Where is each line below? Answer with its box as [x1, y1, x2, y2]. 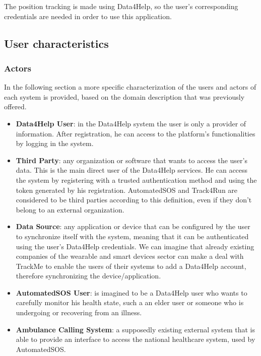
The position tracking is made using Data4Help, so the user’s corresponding [4, 1, 238, 11]
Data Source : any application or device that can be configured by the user [16, 221, 250, 232]
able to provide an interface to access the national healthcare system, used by [16, 334, 255, 344]
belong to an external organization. [16, 204, 124, 215]
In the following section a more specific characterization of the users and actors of [4, 82, 256, 92]
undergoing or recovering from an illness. [16, 307, 142, 318]
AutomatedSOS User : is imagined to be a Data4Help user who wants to [16, 287, 247, 298]
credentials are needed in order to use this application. [4, 11, 172, 21]
